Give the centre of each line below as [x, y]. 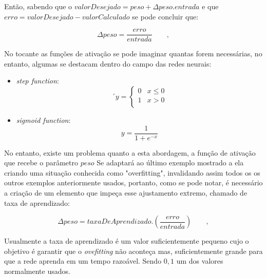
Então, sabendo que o [38, 6]
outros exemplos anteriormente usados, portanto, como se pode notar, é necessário [133, 183]
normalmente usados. [37, 271]
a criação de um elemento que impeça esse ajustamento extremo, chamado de [126, 193]
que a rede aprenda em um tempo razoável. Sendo [83, 261]
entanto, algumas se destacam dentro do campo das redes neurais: [108, 63]
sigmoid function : [43, 120]
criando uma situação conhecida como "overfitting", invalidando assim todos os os [132, 172]
